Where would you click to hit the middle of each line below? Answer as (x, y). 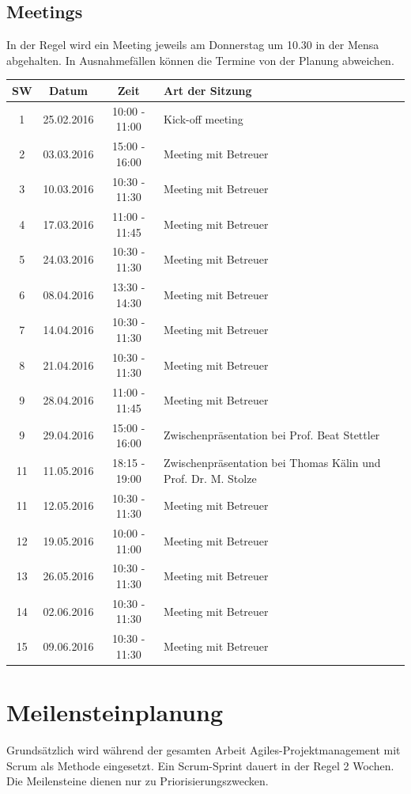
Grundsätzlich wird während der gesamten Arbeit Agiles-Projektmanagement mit (204, 750)
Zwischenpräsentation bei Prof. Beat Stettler (272, 435)
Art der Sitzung (208, 90)
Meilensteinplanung (115, 712)
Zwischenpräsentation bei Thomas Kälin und (272, 463)
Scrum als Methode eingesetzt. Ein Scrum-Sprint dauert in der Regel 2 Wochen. (200, 765)
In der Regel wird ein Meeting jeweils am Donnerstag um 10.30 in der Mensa (193, 45)
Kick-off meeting (204, 118)
